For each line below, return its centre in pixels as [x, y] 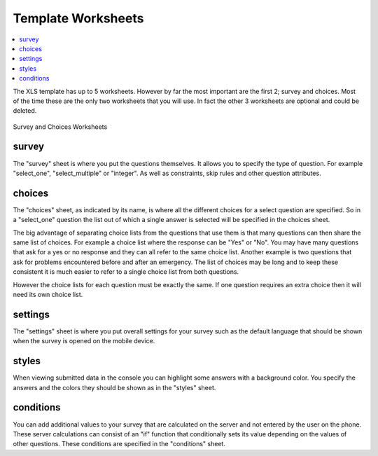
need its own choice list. [48, 295]
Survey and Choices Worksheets [60, 127]
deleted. [25, 111]
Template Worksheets [78, 18]
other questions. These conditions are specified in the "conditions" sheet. [119, 444]
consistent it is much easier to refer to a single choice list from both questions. [126, 272]
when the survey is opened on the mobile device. [84, 341]
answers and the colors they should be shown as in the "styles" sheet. [114, 387]
